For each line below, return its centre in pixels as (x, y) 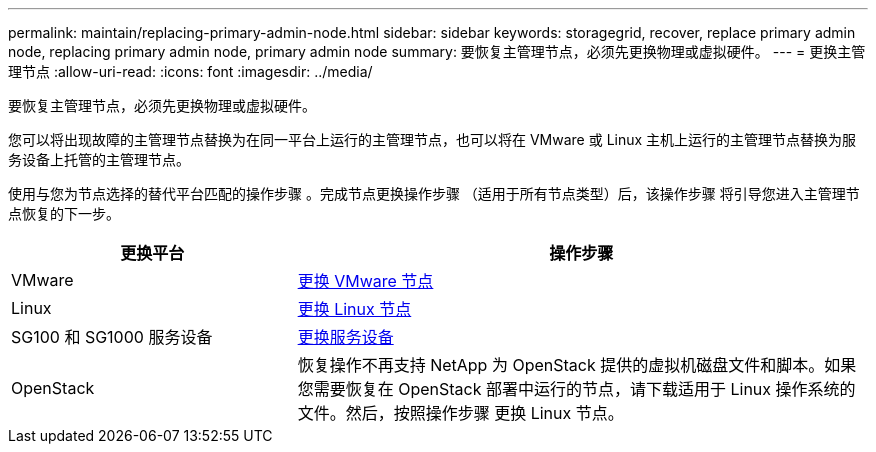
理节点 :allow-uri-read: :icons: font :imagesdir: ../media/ (190, 71)
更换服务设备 (345, 337)
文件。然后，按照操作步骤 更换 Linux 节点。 (460, 413)
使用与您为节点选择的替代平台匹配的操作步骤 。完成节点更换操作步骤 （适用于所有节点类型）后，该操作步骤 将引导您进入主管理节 (434, 193)
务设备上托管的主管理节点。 (99, 159)
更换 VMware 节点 (365, 281)
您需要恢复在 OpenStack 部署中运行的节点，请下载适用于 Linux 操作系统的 (576, 389)
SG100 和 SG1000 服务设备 (112, 337)
